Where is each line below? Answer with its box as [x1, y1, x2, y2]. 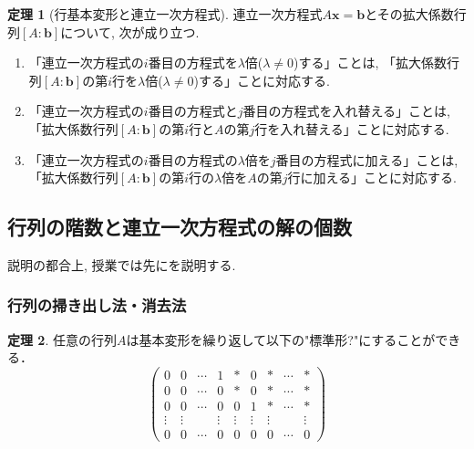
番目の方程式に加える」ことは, [275, 150, 459, 169]
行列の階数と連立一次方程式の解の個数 [7, 213, 352, 241]
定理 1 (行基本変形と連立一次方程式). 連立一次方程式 [7, 5, 323, 23]
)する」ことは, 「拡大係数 [294, 53, 448, 72]
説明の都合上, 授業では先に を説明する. [7, 255, 236, 274]
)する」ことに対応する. [193, 70, 330, 89]
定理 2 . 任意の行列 [7, 329, 117, 349]
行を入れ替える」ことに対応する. [254, 119, 449, 138]
